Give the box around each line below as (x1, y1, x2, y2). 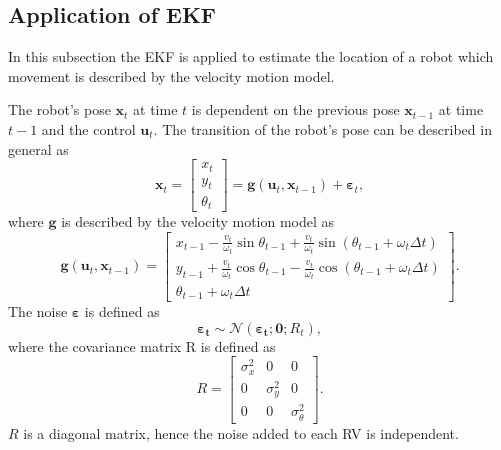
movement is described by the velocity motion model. (8, 65, 335, 86)
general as (8, 138, 69, 159)
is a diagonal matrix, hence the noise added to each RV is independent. (23, 422, 459, 443)
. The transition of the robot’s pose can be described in (153, 118, 492, 139)
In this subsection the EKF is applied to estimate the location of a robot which (8, 46, 494, 67)
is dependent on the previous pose (191, 99, 400, 120)
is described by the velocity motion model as (61, 210, 335, 231)
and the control (41, 118, 136, 139)
